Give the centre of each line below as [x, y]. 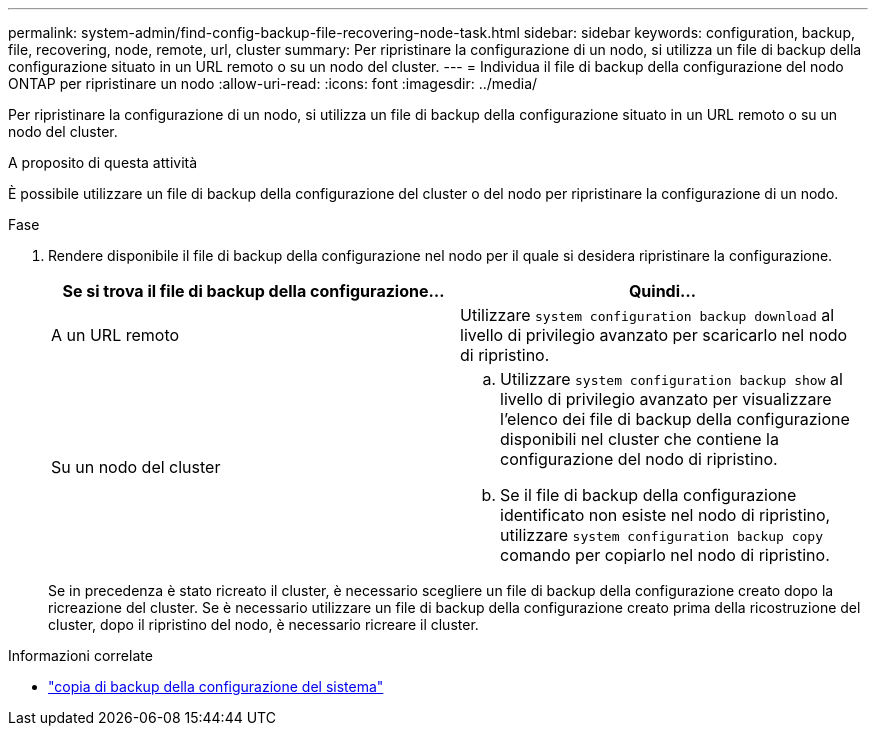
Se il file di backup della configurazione [648, 495]
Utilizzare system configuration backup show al [671, 379]
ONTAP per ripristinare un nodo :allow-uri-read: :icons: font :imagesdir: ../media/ [273, 83]
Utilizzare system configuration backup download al [647, 315]
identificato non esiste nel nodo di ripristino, [665, 515]
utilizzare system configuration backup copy [662, 535]
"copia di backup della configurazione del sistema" [216, 686]
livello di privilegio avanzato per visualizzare [666, 399]
